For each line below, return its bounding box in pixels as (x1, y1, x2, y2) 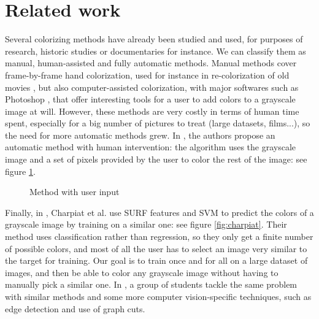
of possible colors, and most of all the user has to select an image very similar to (5, 242, 307, 255)
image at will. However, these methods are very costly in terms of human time (5, 104, 299, 117)
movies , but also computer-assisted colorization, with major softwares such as (5, 80, 299, 93)
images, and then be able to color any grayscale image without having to (5, 266, 279, 279)
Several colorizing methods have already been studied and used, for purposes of (5, 33, 303, 45)
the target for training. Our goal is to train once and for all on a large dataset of (5, 254, 308, 267)
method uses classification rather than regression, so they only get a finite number (5, 230, 313, 243)
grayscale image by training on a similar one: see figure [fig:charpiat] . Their (5, 218, 287, 231)
